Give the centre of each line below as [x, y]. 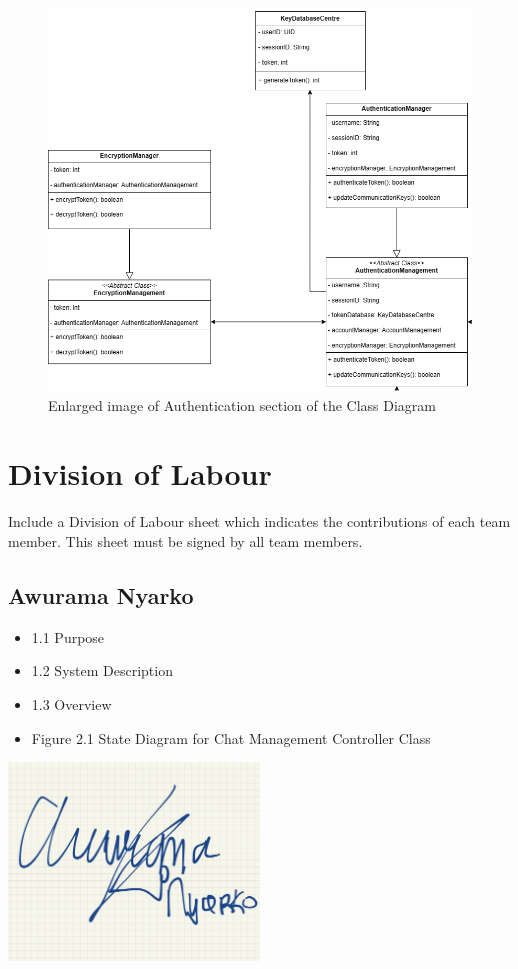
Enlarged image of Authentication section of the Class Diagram [242, 404]
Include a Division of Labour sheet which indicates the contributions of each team [259, 521]
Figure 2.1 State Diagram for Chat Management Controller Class [231, 737]
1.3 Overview [71, 704]
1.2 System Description [102, 670]
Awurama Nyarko [101, 595]
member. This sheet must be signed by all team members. [185, 541]
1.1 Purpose [68, 636]
